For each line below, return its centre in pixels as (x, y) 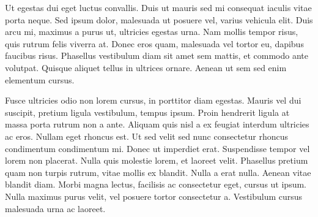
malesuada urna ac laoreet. (55, 208)
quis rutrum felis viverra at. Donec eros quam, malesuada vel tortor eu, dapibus (154, 43)
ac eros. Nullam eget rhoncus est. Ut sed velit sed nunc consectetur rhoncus (147, 136)
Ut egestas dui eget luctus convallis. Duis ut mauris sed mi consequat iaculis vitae (158, 7)
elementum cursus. (40, 79)
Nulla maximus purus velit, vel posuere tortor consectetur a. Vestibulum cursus (154, 196)
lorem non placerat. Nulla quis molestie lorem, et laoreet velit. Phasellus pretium (157, 160)
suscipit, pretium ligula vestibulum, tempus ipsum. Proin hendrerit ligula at (147, 112)
